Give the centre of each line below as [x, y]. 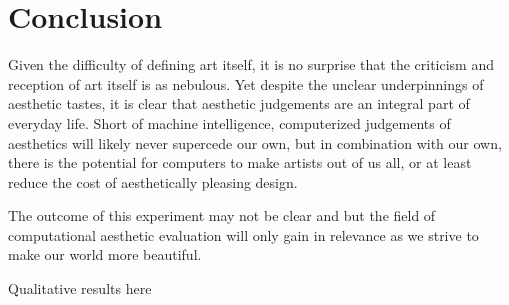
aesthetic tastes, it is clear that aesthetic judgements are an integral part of [239, 103]
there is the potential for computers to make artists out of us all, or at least [240, 162]
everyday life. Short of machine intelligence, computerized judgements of [229, 122]
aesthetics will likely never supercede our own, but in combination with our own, [255, 142]
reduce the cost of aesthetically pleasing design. [153, 181]
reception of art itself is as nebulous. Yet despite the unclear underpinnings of [246, 83]
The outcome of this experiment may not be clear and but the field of [222, 215]
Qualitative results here [80, 288]
